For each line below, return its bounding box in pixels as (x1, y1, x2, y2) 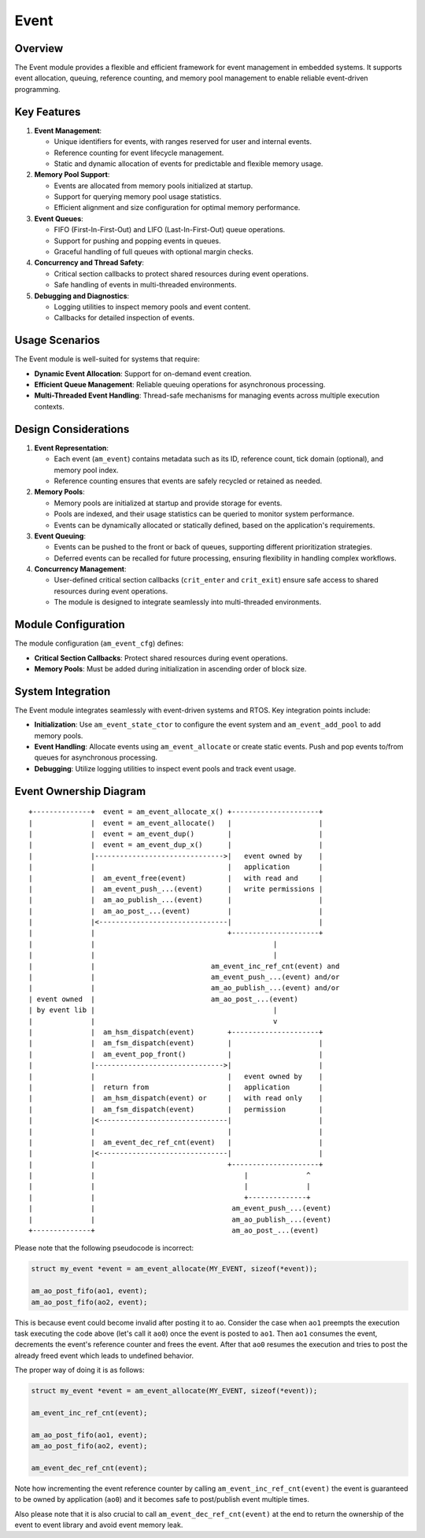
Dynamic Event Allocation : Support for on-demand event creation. (34, 368, 252, 378)
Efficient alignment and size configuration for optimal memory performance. (54, 203, 301, 213)
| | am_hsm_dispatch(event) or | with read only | (28, 1094, 323, 1103)
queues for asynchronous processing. (34, 752, 157, 763)
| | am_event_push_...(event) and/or (28, 973, 340, 982)
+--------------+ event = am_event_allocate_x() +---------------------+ (28, 808, 323, 816)
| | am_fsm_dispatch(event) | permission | (28, 1104, 323, 1114)
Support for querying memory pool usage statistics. (54, 192, 222, 201)
